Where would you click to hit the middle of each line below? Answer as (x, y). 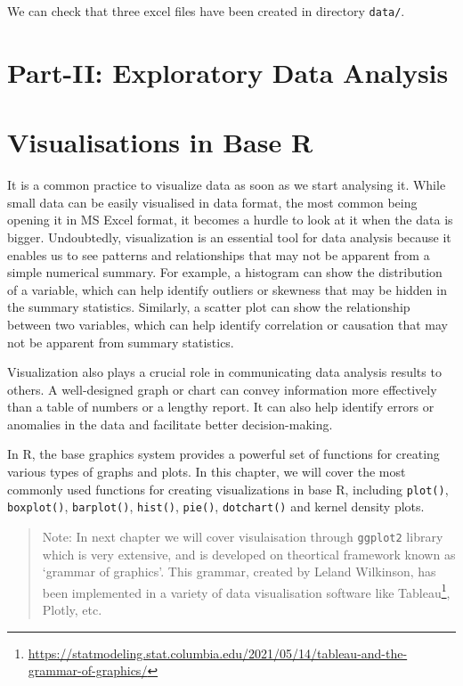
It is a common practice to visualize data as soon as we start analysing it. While (227, 185)
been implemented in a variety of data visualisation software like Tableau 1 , (246, 591)
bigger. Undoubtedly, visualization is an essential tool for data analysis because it (229, 237)
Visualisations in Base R (160, 142)
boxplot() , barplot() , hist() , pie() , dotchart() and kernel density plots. (216, 506)
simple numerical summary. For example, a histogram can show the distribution (225, 272)
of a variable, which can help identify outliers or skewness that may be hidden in (227, 289)
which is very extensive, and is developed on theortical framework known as (249, 554)
